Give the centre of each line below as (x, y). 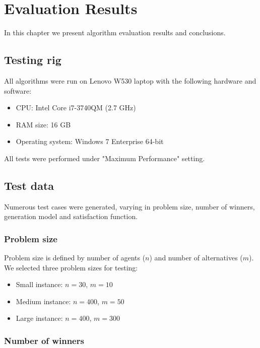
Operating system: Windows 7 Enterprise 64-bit (90, 141)
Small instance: (39, 284)
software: (18, 90)
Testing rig (33, 60)
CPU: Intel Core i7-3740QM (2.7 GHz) (76, 108)
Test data (29, 185)
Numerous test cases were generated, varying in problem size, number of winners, (129, 206)
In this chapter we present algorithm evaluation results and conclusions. (115, 32)
